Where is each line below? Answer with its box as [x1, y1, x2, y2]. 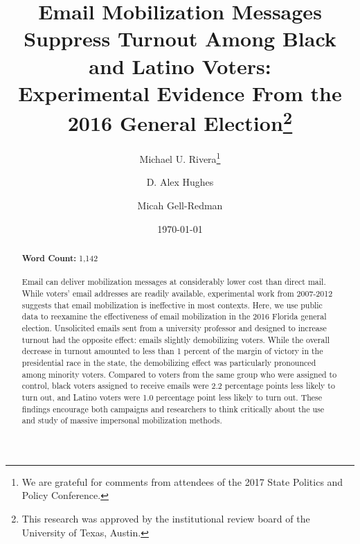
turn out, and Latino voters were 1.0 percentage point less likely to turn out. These [21, 391, 323, 403]
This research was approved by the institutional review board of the [21, 511, 310, 526]
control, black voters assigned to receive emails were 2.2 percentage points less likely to [21, 380, 335, 392]
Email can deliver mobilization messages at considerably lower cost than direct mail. [21, 276, 326, 288]
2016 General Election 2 [67, 105, 293, 137]
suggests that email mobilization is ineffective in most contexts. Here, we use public [21, 299, 323, 310]
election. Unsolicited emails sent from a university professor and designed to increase [21, 322, 327, 333]
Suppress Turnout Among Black [24, 24, 336, 53]
